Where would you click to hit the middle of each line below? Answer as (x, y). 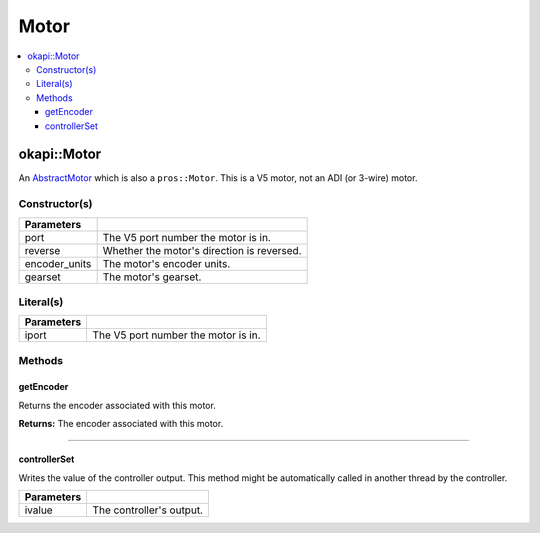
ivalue (39, 510)
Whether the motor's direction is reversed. (202, 250)
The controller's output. (148, 510)
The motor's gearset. (152, 277)
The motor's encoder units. (166, 263)
